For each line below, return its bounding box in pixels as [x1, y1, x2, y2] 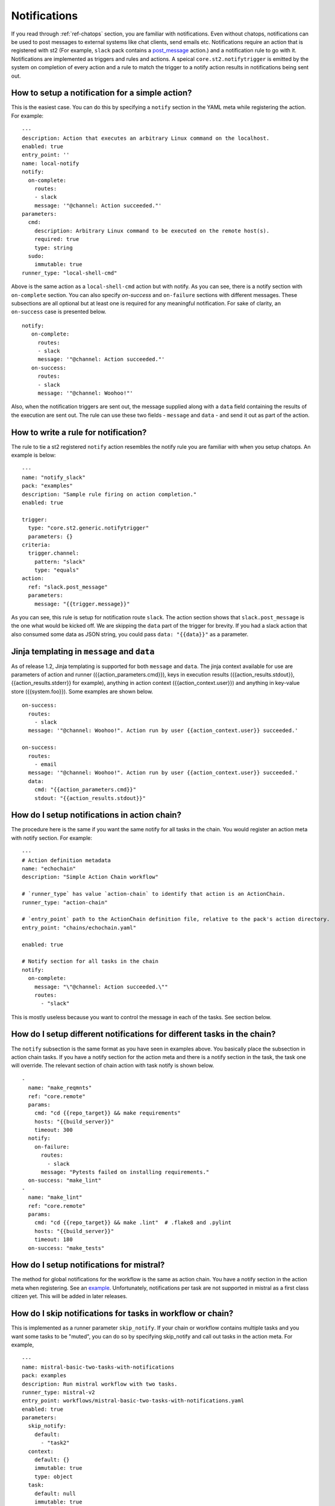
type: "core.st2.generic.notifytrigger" [28, 525, 149, 531]
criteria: [22, 541, 51, 548]
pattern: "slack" [34, 558, 86, 565]
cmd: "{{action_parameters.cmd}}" [34, 786, 137, 793]
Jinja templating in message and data [11, 646, 155, 657]
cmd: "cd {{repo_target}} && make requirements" [34, 1110, 181, 1117]
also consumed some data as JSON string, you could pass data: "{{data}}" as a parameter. [11, 630, 249, 638]
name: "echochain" [22, 865, 77, 872]
